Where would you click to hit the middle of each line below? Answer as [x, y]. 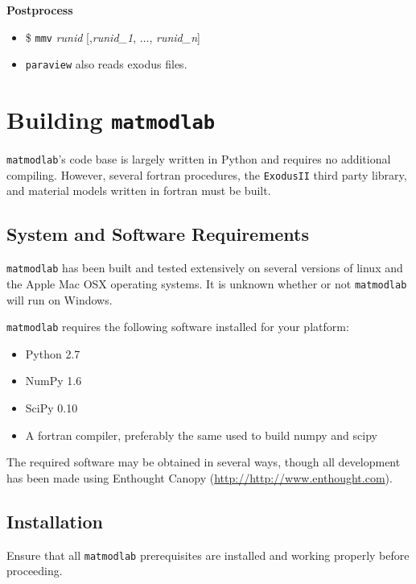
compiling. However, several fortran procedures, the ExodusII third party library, [207, 174]
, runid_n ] [175, 37]
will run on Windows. [60, 299]
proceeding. [35, 571]
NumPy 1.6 [54, 381]
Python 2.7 [53, 353]
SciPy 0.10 [51, 408]
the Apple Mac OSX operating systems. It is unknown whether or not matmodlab [207, 283]
